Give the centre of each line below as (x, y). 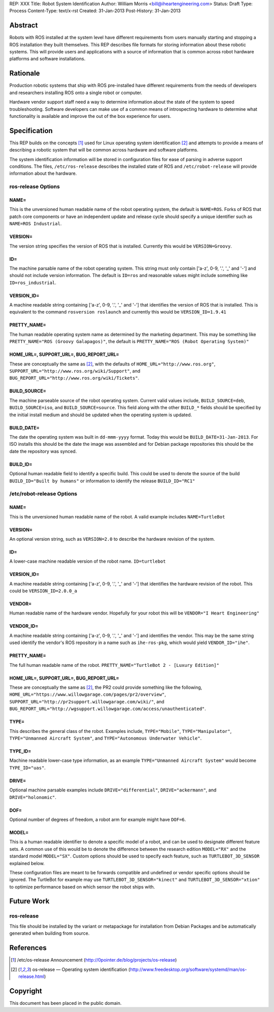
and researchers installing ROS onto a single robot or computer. (76, 93)
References (28, 948)
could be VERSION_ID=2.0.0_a (43, 591)
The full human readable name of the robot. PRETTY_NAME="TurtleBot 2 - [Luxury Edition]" (114, 665)
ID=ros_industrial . (33, 283)
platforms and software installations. (47, 59)
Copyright (26, 991)
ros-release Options (35, 187)
